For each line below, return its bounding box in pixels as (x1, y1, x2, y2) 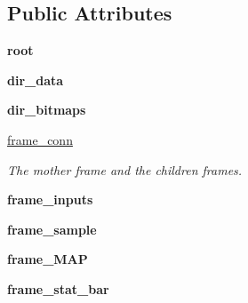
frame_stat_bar (7, 279, 109, 298)
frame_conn (7, 130, 73, 148)
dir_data (7, 70, 64, 89)
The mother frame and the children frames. (7, 160, 243, 179)
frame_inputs (7, 190, 93, 209)
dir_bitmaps (7, 100, 86, 119)
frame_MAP (7, 250, 88, 268)
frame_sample (7, 219, 97, 238)
